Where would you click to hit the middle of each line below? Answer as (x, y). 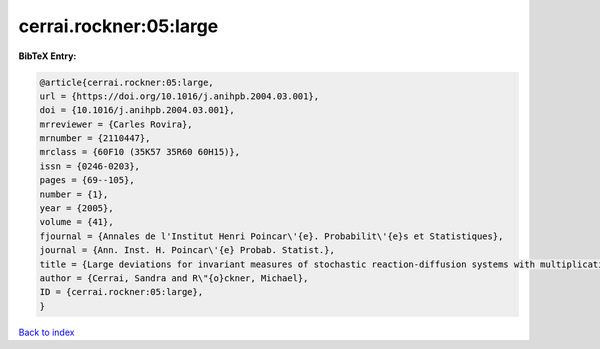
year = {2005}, (76, 208)
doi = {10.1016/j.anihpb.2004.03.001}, (137, 110)
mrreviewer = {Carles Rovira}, (116, 124)
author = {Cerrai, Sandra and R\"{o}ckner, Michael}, (174, 278)
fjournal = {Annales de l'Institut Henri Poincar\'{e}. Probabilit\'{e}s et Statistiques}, (271, 236)
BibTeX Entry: (47, 56)
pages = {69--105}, (87, 180)
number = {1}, (74, 194)
